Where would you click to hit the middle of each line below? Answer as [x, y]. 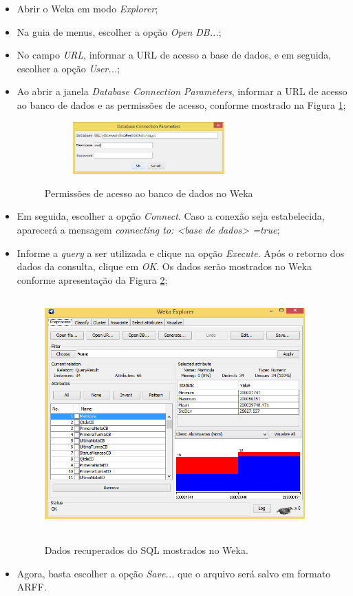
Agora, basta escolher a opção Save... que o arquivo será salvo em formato [174, 573]
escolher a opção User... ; [68, 68]
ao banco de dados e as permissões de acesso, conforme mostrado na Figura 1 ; [181, 104]
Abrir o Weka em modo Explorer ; [87, 8]
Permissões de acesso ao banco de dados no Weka [149, 193]
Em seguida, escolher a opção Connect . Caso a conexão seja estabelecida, [171, 216]
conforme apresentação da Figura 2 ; [92, 279]
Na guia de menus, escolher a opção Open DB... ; [119, 31]
